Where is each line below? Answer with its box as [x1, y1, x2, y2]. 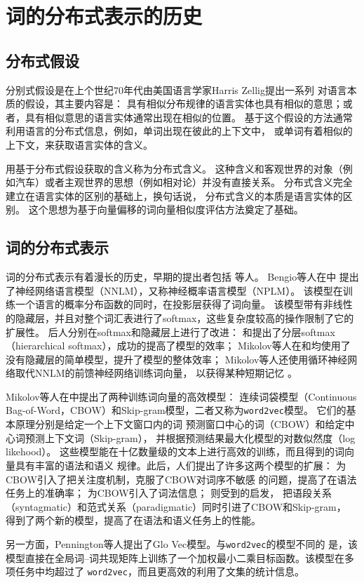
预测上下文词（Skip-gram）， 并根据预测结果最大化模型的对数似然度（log [25, 430, 356, 445]
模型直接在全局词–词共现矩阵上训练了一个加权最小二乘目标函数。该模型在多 [6, 550, 354, 565]
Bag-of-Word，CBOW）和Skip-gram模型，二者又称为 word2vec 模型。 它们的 [6, 403, 346, 417]
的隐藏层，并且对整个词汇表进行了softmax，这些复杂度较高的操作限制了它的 [6, 310, 354, 325]
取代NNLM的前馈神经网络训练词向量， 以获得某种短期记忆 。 [15, 366, 297, 380]
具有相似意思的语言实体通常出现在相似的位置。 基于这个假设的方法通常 [25, 109, 353, 124]
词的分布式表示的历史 [6, 1, 203, 30]
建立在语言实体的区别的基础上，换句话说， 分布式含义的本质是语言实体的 [6, 188, 343, 203]
